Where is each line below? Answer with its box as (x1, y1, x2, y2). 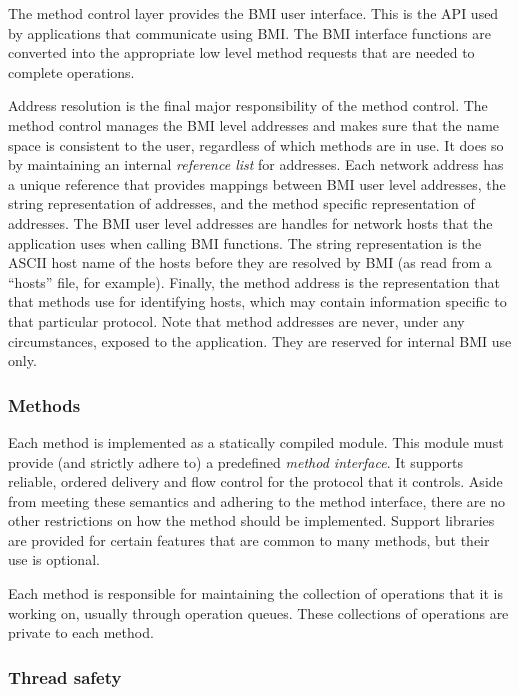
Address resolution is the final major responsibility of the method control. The (8, 95, 488, 116)
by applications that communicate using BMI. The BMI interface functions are (8, 22, 491, 43)
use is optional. (8, 549, 100, 570)
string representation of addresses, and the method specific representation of (8, 193, 475, 214)
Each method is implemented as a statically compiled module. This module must (8, 431, 504, 452)
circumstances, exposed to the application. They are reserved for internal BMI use (8, 330, 512, 351)
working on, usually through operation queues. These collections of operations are (8, 602, 509, 623)
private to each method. (8, 622, 154, 643)
